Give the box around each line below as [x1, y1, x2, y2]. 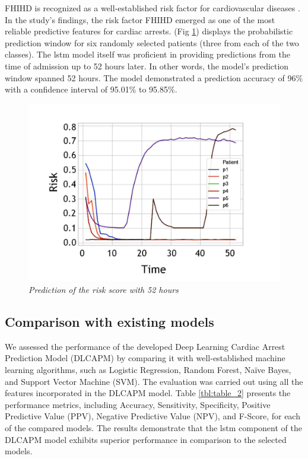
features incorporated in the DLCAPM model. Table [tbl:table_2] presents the [5, 387, 291, 399]
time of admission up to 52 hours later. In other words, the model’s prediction [5, 59, 289, 72]
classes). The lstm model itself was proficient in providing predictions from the [5, 48, 290, 60]
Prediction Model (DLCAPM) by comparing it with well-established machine [5, 352, 285, 364]
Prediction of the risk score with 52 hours [28, 283, 179, 295]
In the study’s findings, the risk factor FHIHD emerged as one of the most [5, 13, 275, 26]
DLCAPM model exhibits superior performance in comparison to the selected [5, 433, 287, 445]
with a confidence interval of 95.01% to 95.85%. [5, 83, 177, 95]
